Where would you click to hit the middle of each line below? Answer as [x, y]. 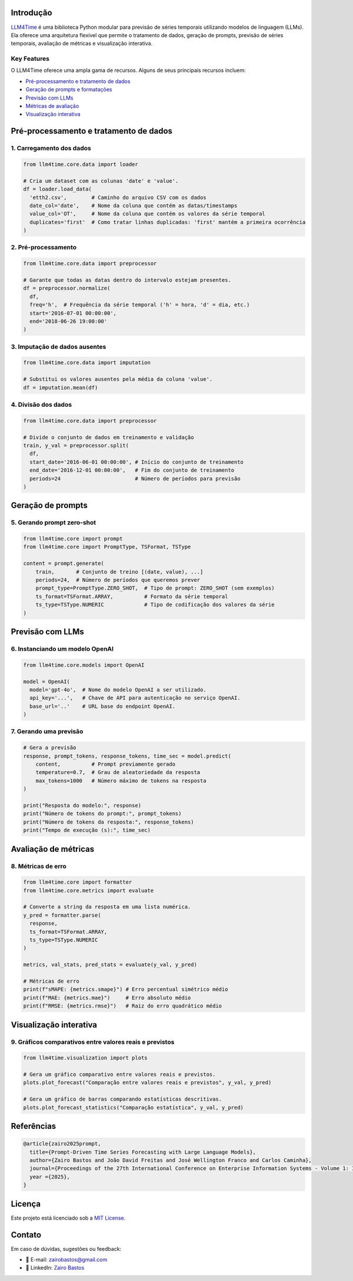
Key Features [30, 59]
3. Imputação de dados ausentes [59, 347]
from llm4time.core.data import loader [81, 164]
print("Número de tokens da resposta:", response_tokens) [109, 822]
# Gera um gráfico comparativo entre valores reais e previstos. [119, 1075]
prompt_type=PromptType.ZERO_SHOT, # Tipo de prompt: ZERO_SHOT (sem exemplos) [155, 588]
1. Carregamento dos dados [51, 149]
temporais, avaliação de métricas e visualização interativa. [82, 44]
